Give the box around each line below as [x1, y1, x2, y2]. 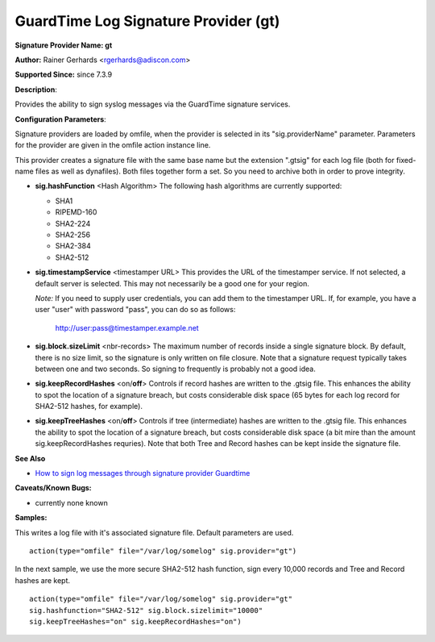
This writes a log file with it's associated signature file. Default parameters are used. [14, 527, 294, 537]
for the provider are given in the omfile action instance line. [14, 140, 211, 150]
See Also [14, 453, 46, 463]
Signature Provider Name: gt [14, 40, 113, 50]
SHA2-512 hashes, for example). [35, 402, 143, 411]
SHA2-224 [55, 219, 91, 228]
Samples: [14, 513, 48, 523]
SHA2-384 [55, 241, 92, 251]
